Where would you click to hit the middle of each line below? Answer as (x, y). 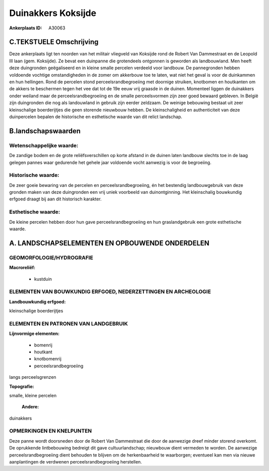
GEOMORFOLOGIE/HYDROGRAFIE (51, 258)
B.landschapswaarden (45, 131)
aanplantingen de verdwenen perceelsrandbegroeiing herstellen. (75, 462)
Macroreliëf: (22, 268)
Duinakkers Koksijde (53, 13)
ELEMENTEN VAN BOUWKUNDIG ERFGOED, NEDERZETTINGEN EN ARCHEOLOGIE (110, 292)
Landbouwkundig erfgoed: (37, 302)
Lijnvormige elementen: (34, 333)
